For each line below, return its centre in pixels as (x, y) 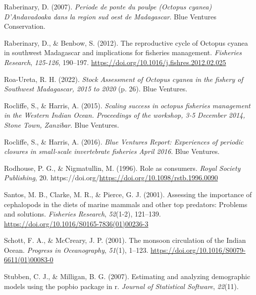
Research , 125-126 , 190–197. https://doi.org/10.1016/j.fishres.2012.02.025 (115, 62)
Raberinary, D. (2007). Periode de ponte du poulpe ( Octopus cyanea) (108, 6)
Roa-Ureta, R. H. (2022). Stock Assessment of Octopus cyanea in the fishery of (124, 79)
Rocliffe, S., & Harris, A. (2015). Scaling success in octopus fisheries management (127, 105)
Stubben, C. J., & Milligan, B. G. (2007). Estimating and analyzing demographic (127, 276)
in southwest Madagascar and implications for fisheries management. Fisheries (123, 52)
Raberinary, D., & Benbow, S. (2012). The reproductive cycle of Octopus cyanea (126, 42)
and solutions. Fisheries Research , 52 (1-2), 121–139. (82, 214)
